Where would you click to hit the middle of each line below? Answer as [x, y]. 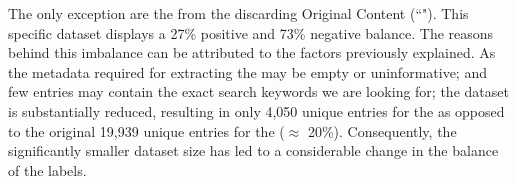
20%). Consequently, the [382, 130]
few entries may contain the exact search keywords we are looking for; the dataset [258, 91]
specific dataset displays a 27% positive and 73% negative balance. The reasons [251, 32]
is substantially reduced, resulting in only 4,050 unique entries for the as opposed [256, 110]
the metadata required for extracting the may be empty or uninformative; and [247, 71]
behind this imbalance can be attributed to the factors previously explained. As [252, 52]
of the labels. [47, 169]
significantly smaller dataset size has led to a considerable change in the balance [253, 150]
